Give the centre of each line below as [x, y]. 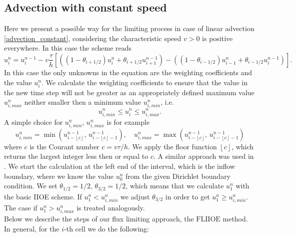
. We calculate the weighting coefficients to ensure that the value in [144, 82]
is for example [128, 122]
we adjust [135, 196]
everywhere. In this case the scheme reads [68, 48]
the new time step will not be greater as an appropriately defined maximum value [129, 92]
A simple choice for [33, 122]
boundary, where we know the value [59, 176]
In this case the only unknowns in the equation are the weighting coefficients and [128, 72]
